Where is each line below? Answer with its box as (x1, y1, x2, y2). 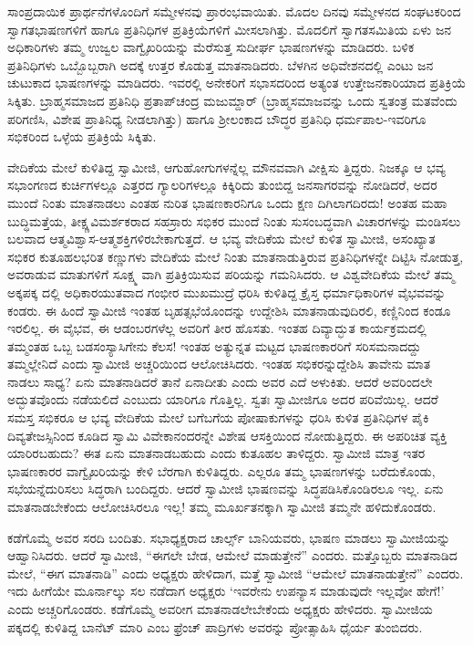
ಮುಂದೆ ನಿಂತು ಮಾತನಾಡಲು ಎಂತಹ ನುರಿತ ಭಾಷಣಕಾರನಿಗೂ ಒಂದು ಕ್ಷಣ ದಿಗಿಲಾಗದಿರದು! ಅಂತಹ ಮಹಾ (7, 193, 447, 212)
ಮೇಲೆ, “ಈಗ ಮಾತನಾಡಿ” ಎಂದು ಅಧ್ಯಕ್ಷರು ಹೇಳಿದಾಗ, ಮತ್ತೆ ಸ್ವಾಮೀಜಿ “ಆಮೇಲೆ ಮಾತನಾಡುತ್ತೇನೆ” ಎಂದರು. (7, 563, 464, 582)
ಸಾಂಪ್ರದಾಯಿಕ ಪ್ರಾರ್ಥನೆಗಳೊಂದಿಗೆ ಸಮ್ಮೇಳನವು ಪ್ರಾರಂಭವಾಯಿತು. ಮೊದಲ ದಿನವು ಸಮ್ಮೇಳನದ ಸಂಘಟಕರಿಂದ (7, 2, 461, 20)
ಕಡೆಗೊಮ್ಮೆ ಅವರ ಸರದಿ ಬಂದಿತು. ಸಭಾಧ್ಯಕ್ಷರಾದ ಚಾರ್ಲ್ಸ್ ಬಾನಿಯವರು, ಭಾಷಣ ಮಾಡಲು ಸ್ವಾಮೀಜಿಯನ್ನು (7, 527, 451, 547)
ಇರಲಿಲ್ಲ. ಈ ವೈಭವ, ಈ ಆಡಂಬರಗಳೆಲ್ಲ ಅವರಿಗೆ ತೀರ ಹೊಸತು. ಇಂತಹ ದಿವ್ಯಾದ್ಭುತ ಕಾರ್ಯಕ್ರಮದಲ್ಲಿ (7, 318, 427, 338)
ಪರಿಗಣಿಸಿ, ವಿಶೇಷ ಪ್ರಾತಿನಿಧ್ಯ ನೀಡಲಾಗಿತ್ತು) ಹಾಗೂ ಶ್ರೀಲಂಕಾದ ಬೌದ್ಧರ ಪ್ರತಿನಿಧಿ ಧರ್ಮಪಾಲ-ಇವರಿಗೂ (7, 109, 427, 128)
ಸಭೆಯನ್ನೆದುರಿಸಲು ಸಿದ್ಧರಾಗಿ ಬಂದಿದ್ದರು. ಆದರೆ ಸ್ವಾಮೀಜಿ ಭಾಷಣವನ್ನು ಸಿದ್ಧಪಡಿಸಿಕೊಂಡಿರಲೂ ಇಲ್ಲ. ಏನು (7, 479, 444, 498)
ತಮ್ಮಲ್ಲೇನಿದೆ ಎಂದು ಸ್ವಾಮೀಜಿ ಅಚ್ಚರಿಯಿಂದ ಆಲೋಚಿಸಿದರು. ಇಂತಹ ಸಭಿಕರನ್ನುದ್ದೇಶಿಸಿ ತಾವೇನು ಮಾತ (7, 354, 431, 373)
